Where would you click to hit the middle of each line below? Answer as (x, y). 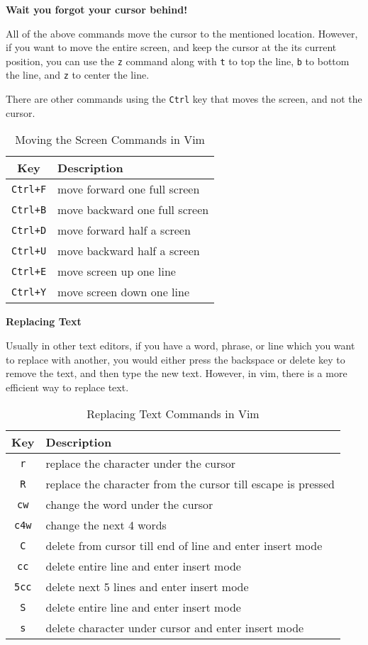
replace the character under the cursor (141, 464)
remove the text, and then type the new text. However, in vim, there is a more (177, 373)
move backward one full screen (133, 210)
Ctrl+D (29, 230)
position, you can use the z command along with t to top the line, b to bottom (178, 61)
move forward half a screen (124, 230)
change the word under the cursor (129, 505)
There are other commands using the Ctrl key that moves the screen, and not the (184, 99)
